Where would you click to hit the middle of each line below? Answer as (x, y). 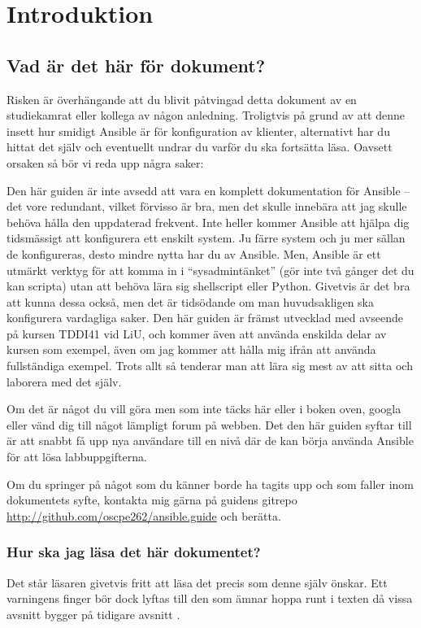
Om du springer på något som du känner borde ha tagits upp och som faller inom (210, 484)
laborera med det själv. (64, 381)
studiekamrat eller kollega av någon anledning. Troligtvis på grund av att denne (206, 115)
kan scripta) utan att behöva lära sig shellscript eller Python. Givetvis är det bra (208, 286)
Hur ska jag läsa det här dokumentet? (134, 552)
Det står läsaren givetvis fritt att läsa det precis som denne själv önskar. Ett (197, 582)
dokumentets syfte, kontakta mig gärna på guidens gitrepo (152, 500)
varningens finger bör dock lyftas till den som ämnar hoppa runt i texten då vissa (210, 598)
